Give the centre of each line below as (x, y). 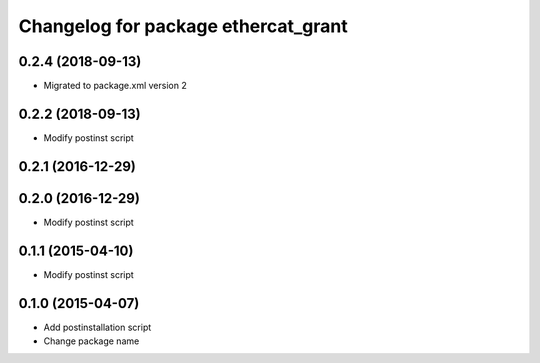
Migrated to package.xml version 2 (115, 86)
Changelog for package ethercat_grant (183, 26)
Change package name (91, 341)
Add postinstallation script (97, 327)
